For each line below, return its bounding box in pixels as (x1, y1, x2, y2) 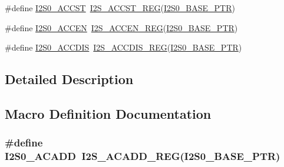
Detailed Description (5, 70, 134, 88)
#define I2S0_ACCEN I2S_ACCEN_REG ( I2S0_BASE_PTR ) (5, 21, 238, 34)
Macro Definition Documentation (5, 104, 212, 122)
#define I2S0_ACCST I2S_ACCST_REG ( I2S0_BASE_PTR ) (5, 2, 235, 14)
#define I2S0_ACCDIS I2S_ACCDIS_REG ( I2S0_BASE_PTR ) (5, 41, 242, 54)
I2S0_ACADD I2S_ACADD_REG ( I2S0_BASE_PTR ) (5, 149, 280, 163)
